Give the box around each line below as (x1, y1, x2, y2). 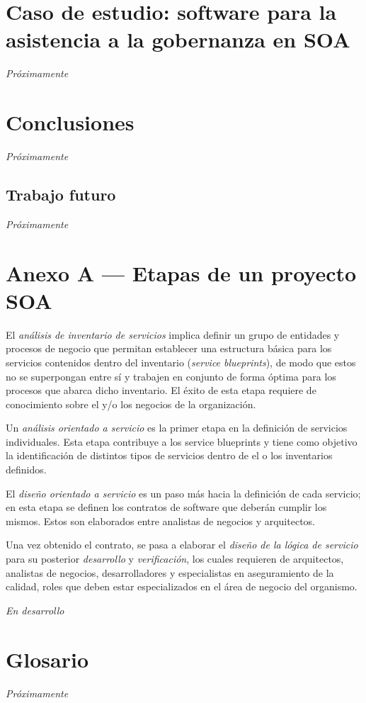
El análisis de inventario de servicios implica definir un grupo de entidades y (6, 327, 340, 342)
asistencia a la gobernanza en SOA (6, 25, 350, 54)
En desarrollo (6, 602, 64, 617)
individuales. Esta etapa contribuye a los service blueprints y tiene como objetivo (6, 434, 358, 449)
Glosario (6, 644, 89, 673)
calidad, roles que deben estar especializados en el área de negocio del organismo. (6, 579, 358, 594)
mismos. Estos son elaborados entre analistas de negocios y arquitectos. (6, 513, 315, 528)
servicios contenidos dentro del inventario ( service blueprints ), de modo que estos (6, 354, 356, 369)
